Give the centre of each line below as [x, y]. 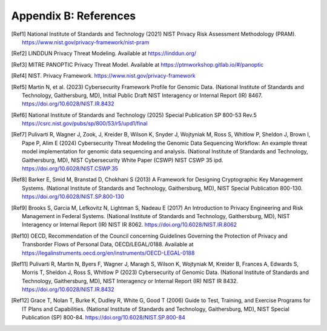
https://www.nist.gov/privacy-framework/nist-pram [86, 42]
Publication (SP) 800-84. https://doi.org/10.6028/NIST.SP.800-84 [104, 318]
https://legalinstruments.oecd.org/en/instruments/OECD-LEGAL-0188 [108, 253]
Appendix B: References [74, 16]
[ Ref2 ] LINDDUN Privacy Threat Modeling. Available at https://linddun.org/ [104, 53]
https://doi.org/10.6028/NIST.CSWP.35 [70, 169]
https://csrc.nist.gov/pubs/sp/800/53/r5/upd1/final [85, 124]
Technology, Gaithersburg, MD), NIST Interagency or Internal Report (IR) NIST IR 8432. [130, 281]
